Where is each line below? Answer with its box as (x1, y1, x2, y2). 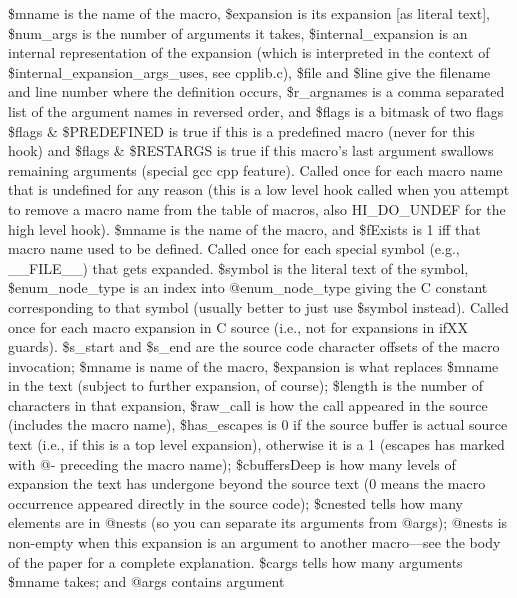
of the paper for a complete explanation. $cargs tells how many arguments (8, 551, 463, 572)
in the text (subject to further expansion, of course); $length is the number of (8, 375, 483, 396)
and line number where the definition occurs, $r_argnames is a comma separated (8, 81, 505, 102)
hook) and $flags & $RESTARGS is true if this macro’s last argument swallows (8, 140, 494, 161)
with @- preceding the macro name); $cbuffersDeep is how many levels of (8, 453, 456, 474)
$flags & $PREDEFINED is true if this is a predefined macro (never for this (8, 120, 475, 141)
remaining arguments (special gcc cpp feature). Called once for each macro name (8, 159, 503, 180)
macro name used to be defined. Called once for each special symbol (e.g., (8, 238, 460, 259)
